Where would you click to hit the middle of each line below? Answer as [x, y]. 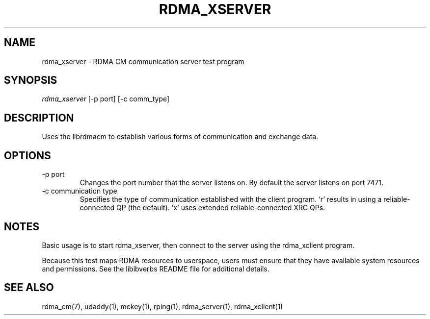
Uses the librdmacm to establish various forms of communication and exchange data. [180, 137]
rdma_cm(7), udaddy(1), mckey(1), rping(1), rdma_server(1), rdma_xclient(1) [162, 306]
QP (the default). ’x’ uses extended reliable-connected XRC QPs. [221, 208]
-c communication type [80, 191]
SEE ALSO [29, 288]
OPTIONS [27, 155]
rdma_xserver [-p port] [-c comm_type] [106, 99]
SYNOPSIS [31, 80]
